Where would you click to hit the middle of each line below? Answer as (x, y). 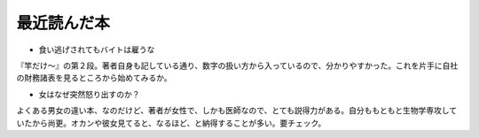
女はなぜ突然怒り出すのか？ (89, 94)
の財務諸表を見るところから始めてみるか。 (94, 78)
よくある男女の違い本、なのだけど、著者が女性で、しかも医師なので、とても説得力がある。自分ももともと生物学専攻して (237, 111)
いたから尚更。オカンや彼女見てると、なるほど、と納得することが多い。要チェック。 (171, 123)
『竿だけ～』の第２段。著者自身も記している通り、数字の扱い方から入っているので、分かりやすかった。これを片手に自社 (237, 65)
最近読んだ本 (63, 23)
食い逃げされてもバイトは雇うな (97, 50)
